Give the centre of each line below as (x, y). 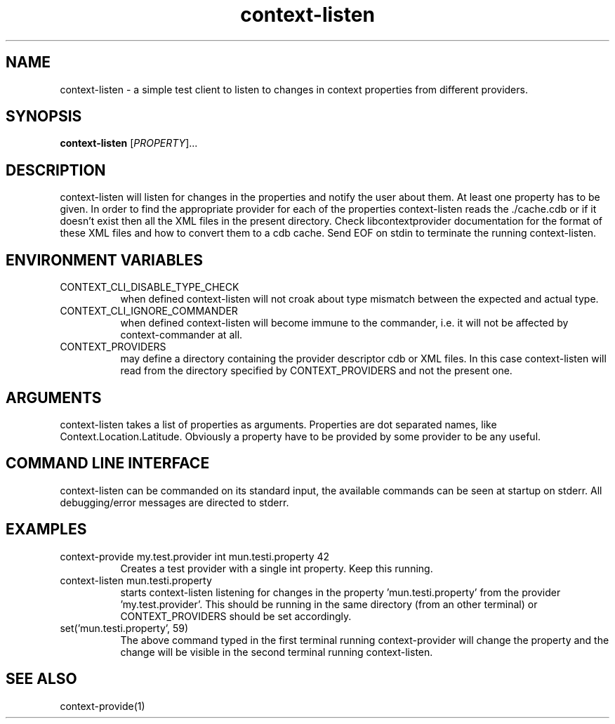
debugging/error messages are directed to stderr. (174, 502)
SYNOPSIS (44, 117)
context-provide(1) (102, 706)
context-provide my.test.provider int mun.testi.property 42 (195, 556)
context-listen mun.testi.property (136, 580)
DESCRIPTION (56, 170)
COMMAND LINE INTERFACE (108, 463)
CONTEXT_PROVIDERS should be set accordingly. (236, 616)
